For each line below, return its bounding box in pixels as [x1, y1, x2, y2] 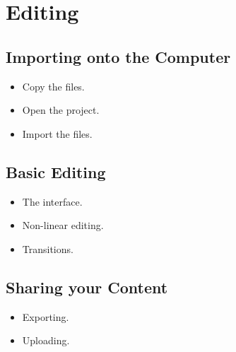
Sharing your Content [6, 276, 168, 298]
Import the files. [22, 126, 93, 141]
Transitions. [22, 241, 73, 256]
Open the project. [22, 102, 100, 117]
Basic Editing [6, 160, 106, 182]
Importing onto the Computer [6, 45, 231, 67]
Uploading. [22, 333, 70, 348]
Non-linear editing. [22, 218, 104, 233]
